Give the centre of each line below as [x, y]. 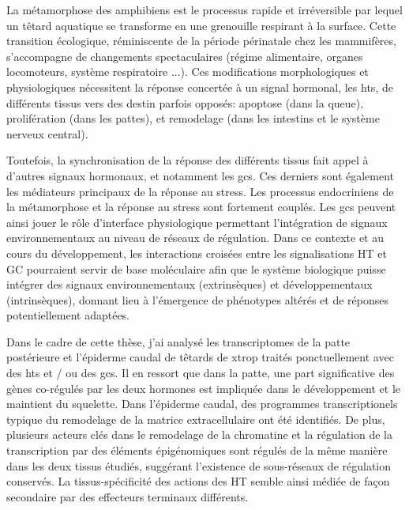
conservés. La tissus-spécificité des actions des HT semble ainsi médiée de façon [198, 481]
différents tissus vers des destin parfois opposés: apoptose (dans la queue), [185, 102]
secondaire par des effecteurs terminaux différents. [128, 496]
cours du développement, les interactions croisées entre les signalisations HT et [197, 253]
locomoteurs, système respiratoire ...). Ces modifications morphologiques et [188, 72]
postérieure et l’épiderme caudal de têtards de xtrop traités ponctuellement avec [200, 357]
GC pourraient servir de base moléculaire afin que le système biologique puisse [196, 268]
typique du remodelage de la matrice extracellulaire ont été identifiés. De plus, [196, 419]
